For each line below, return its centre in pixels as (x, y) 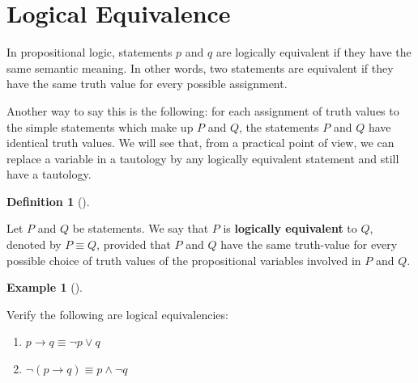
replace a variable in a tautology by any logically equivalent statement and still (203, 158)
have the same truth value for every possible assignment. (147, 84)
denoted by (34, 244)
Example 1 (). (45, 287)
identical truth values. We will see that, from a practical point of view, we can (200, 143)
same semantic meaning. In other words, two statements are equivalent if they (200, 67)
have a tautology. (49, 174)
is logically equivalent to (290, 228)
